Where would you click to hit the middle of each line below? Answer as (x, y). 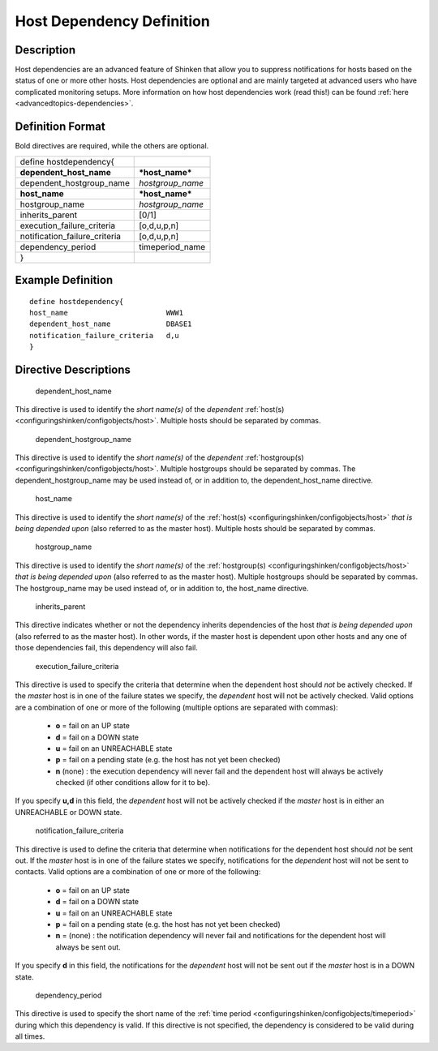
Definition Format (60, 127)
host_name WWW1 (107, 313)
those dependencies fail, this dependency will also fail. (106, 648)
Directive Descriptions (73, 369)
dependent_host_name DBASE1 (111, 324)
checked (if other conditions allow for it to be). (133, 783)
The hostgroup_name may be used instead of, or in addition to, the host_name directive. (162, 588)
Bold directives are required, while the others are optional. (112, 146)
